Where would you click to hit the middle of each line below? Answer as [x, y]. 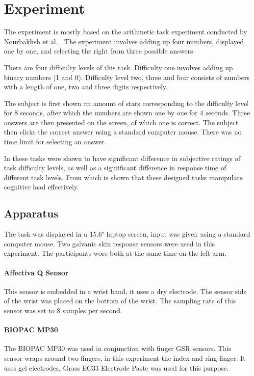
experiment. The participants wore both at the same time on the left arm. [115, 253]
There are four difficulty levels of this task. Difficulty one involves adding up [118, 67]
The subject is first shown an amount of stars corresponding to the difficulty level [127, 103]
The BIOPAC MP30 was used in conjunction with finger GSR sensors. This [118, 348]
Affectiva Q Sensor [36, 272]
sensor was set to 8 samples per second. [63, 310]
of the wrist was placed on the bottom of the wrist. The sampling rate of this [120, 301]
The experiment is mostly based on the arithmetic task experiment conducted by [126, 32]
